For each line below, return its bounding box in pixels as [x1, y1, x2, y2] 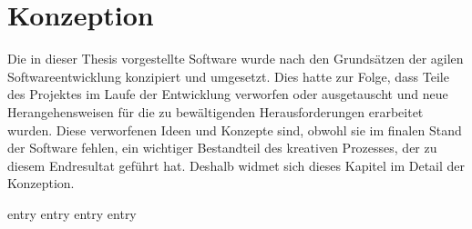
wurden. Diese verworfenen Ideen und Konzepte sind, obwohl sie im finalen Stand [7, 120, 462, 139]
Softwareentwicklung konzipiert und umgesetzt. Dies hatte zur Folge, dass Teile [7, 66, 449, 85]
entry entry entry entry [7, 204, 137, 223]
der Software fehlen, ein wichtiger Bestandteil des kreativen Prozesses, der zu [7, 138, 437, 157]
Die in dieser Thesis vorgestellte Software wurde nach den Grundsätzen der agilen [7, 49, 464, 68]
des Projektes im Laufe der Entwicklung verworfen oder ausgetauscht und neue [7, 85, 448, 104]
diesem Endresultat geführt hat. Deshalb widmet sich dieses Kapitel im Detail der [7, 155, 466, 174]
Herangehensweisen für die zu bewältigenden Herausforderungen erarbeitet [7, 102, 424, 121]
